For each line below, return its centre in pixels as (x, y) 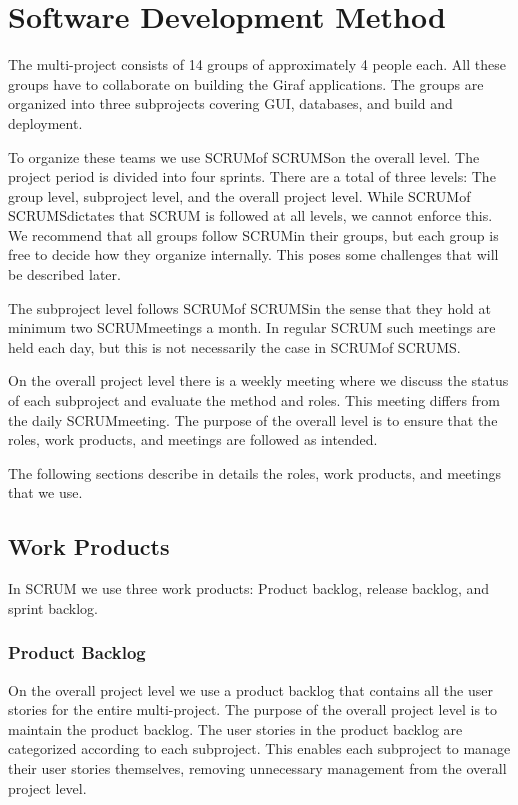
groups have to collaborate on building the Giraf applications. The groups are (246, 83)
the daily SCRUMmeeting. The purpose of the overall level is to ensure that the (253, 419)
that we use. (45, 492)
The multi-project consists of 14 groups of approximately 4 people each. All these (257, 64)
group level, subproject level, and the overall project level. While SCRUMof (239, 195)
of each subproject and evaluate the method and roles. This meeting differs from (254, 400)
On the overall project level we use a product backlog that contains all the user (250, 689)
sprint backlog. (53, 607)
